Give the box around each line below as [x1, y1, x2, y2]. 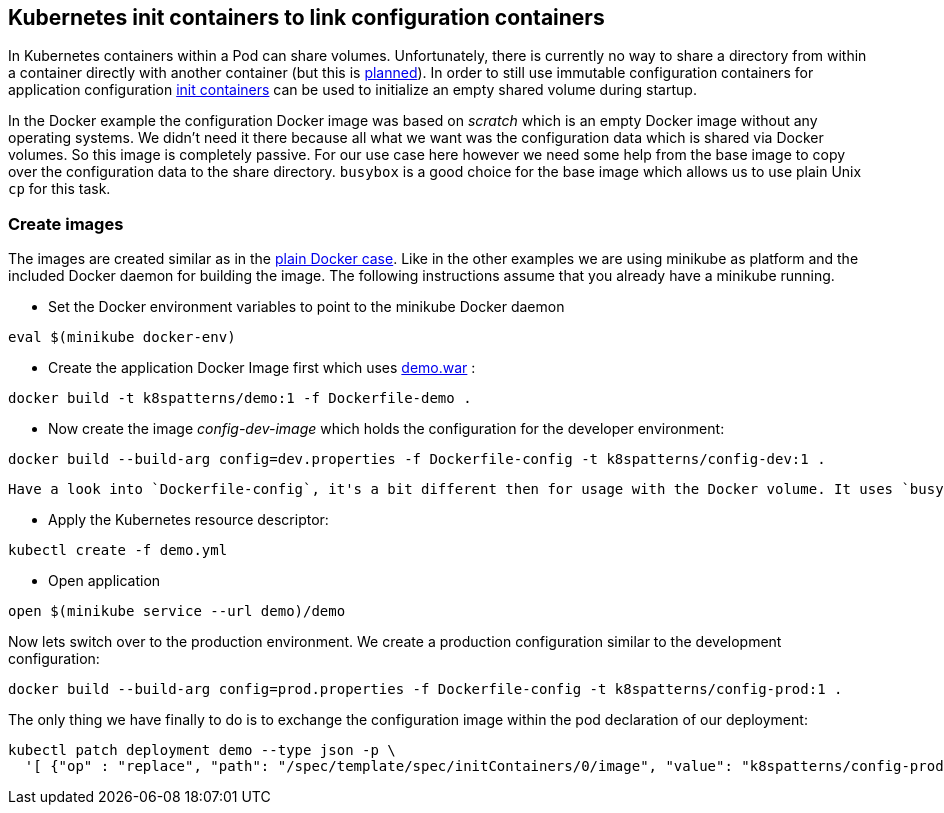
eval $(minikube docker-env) [8, 329, 236, 346]
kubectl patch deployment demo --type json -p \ [8, 742, 396, 759]
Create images [8, 213, 124, 234]
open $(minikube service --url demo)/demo [8, 603, 346, 620]
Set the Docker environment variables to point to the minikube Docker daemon [48, 298, 565, 316]
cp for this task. [8, 180, 111, 198]
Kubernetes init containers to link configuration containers [8, 5, 605, 30]
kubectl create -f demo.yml [8, 542, 228, 559]
